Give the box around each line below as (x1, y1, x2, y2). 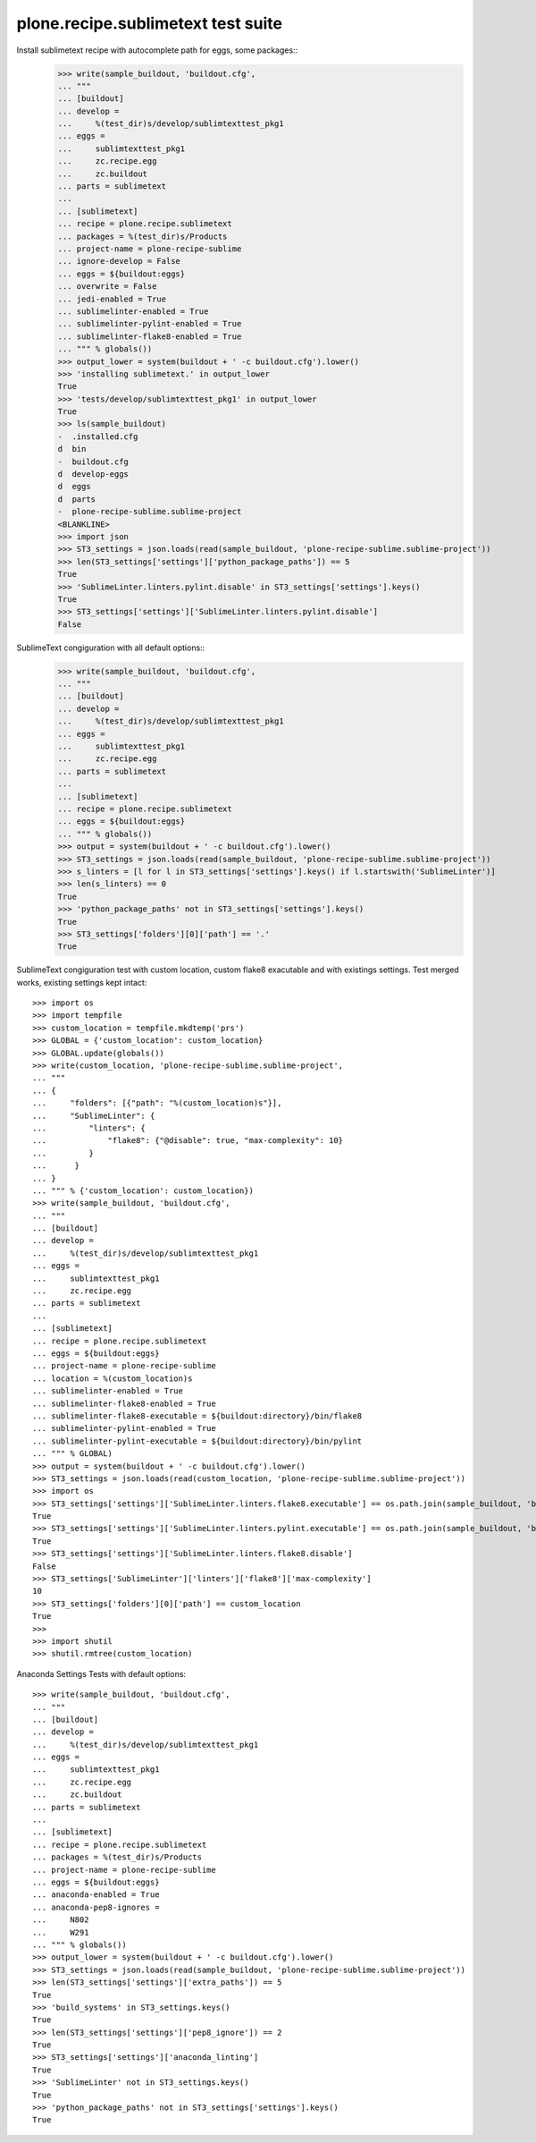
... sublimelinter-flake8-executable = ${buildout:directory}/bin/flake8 (32, 1410, 363, 1421)
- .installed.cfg (57, 431, 138, 442)
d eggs (57, 481, 91, 492)
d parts (57, 494, 96, 504)
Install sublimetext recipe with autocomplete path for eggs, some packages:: (16, 45, 298, 55)
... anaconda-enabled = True (32, 1890, 160, 1900)
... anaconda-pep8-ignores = (32, 1902, 160, 1912)
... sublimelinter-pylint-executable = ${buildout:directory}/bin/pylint (32, 1436, 363, 1446)
